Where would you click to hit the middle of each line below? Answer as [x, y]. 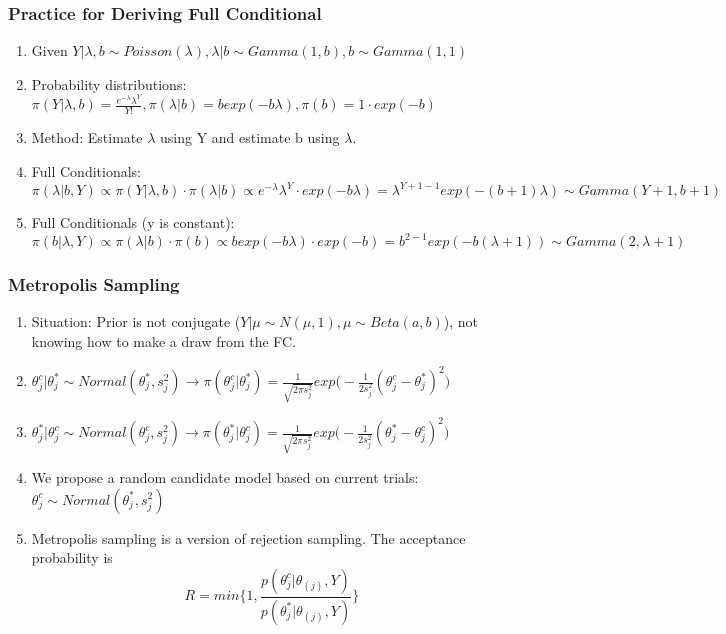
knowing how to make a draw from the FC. [164, 340]
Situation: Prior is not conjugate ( [136, 321]
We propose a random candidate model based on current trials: [225, 476]
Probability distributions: [109, 83]
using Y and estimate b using [250, 137]
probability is [72, 557]
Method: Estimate [87, 137]
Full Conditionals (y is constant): [133, 222]
